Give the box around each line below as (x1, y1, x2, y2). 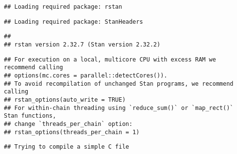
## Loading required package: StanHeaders (4, 18, 143, 25)
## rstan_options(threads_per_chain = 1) (4, 128, 140, 136)
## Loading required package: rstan (4, 3, 122, 10)
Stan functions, (4, 112, 56, 120)
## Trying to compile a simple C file (4, 143, 129, 151)
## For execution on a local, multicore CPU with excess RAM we (4, 56, 216, 63)
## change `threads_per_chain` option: (4, 120, 133, 127)
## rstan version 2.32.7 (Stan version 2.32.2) (4, 41, 161, 48)
